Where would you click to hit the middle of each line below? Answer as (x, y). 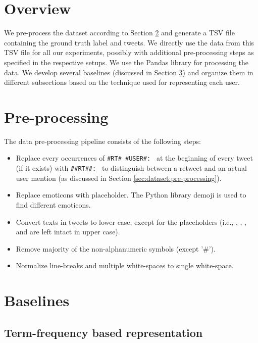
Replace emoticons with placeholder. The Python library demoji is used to (131, 195)
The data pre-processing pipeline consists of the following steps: (102, 141)
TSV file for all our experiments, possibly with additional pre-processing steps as (129, 52)
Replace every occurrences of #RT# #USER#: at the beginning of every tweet (134, 158)
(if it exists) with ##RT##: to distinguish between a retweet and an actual (131, 168)
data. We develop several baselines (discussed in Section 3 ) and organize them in (129, 72)
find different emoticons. (53, 204)
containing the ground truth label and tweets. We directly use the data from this (129, 42)
